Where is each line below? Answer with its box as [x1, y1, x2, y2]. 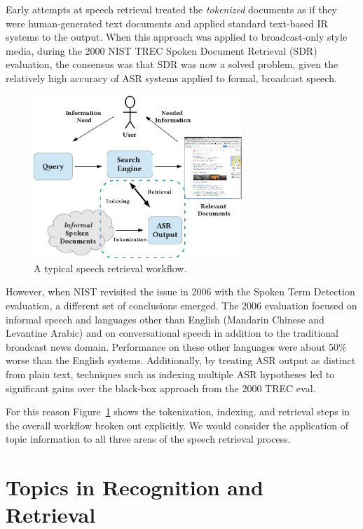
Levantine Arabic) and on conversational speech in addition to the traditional [6, 326, 338, 340]
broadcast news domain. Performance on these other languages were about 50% [6, 339, 347, 354]
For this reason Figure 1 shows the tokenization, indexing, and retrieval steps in [6, 404, 350, 419]
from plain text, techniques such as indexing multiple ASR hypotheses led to [6, 367, 335, 382]
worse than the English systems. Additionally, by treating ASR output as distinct [6, 353, 356, 368]
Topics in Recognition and [6, 473, 263, 502]
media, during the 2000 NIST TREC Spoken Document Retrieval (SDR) [6, 43, 317, 58]
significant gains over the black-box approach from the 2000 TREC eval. [6, 380, 316, 395]
